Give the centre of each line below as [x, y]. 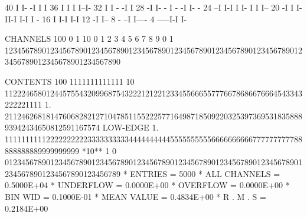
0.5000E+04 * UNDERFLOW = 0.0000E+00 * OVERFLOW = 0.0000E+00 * [147, 185]
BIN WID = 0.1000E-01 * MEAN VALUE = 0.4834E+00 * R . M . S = [135, 196]
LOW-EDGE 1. [130, 127]
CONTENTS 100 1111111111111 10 [70, 81]
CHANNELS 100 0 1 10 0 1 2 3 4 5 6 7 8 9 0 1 [89, 39]
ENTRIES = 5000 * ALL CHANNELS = [205, 173]
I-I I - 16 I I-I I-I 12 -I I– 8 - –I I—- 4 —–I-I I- [103, 19]
